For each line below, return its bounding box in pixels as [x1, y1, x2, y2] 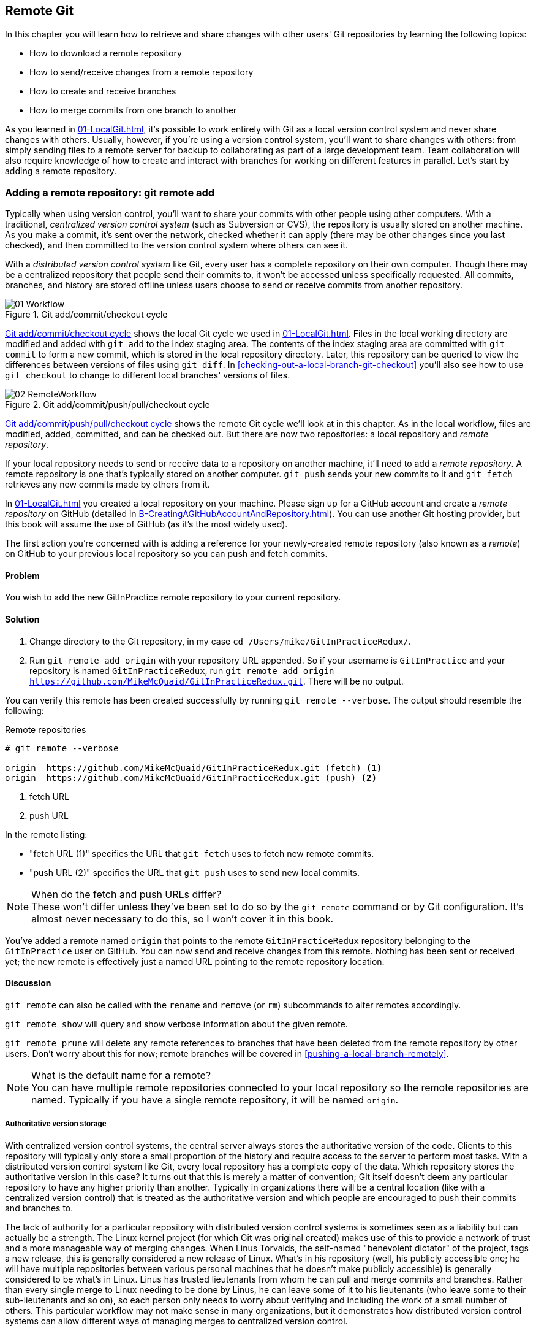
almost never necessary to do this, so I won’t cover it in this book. [31, 912, 334, 925]
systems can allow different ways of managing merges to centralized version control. [5, 1315, 348, 1326]
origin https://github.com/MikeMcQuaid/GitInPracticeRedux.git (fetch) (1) [5, 762, 382, 773]
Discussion [5, 978, 51, 989]
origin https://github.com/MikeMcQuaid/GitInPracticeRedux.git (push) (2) [5, 772, 377, 783]
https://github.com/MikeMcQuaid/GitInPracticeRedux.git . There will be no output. [29, 675, 404, 686]
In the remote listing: [5, 829, 88, 840]
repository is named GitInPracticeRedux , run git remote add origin [29, 665, 334, 676]
